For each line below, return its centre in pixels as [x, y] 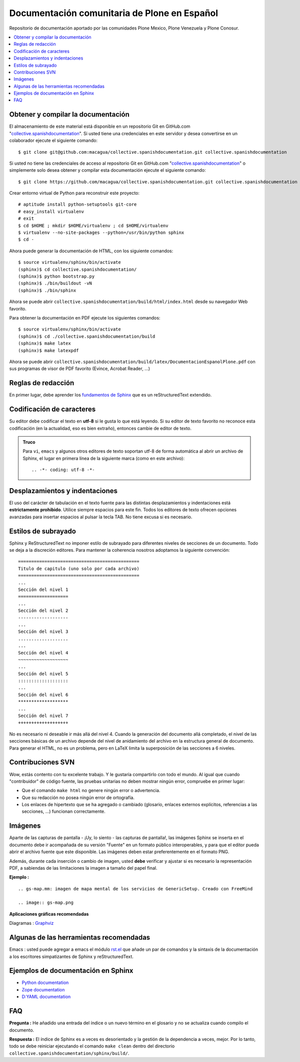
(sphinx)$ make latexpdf [48, 350]
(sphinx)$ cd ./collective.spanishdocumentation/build [87, 336]
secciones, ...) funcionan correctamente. [64, 812]
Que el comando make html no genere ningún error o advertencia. [91, 791]
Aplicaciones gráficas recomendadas [49, 914]
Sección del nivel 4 [43, 653]
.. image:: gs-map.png [46, 903]
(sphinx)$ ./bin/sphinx [47, 290]
